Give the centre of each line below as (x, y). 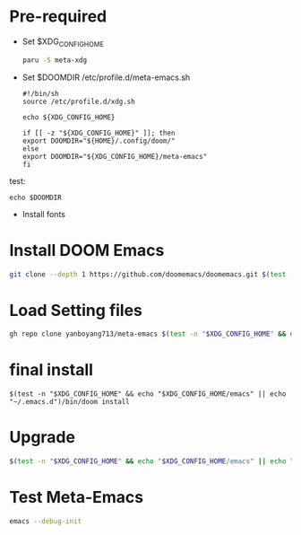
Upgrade (43, 438)
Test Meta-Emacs (77, 498)
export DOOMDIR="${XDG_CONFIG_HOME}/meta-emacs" (115, 156)
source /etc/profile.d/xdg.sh (79, 101)
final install (52, 370)
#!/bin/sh (41, 93)
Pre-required (58, 17)
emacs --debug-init (46, 521)
